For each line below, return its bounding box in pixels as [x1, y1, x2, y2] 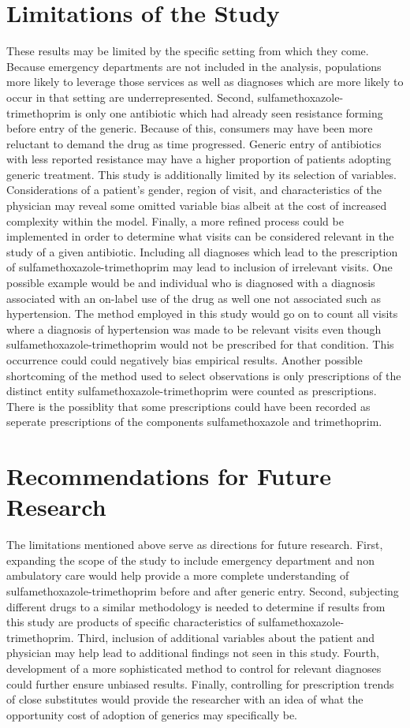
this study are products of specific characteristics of [6, 614, 255, 630]
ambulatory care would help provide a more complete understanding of [6, 567, 349, 584]
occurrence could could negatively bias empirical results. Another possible [6, 352, 363, 368]
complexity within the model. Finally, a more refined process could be [6, 212, 344, 229]
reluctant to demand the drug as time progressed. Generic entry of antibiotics [6, 135, 382, 151]
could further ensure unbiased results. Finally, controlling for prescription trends [6, 675, 394, 692]
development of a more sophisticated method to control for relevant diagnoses [6, 660, 382, 677]
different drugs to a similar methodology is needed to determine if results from [6, 598, 386, 614]
